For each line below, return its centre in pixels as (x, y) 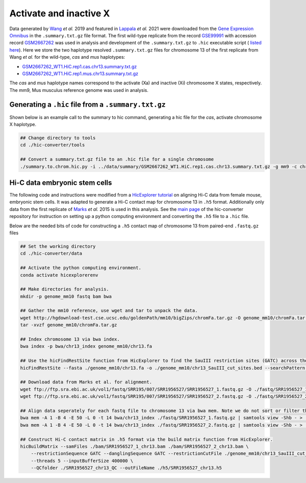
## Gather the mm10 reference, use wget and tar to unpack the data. (109, 311)
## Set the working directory (58, 246)
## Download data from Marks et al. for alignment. (86, 382)
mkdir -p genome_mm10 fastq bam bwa (66, 296)
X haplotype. (23, 124)
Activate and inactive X (60, 13)
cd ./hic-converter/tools (53, 145)
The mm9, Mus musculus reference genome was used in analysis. (79, 90)
